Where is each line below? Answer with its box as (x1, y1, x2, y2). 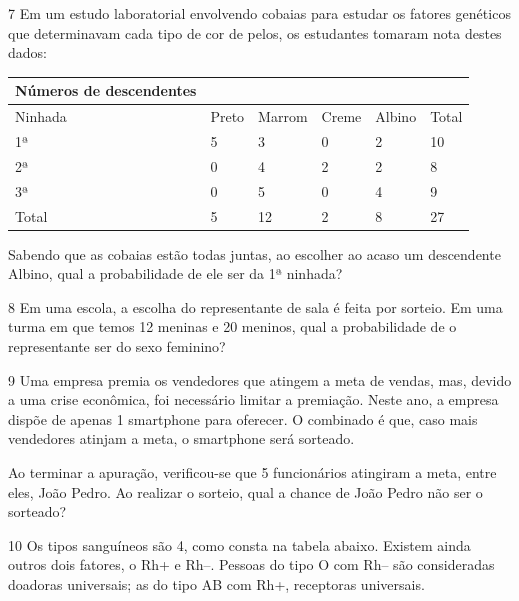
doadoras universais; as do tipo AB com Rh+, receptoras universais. (8, 573, 425, 594)
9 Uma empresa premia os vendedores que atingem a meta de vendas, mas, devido (8, 369, 512, 390)
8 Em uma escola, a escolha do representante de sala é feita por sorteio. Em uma (8, 296, 503, 317)
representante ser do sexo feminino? (8, 335, 226, 356)
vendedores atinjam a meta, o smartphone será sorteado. (8, 428, 355, 449)
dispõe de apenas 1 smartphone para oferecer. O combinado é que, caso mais (8, 408, 478, 429)
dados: (8, 42, 47, 63)
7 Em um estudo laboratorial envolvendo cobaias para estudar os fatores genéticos (8, 3, 511, 23)
